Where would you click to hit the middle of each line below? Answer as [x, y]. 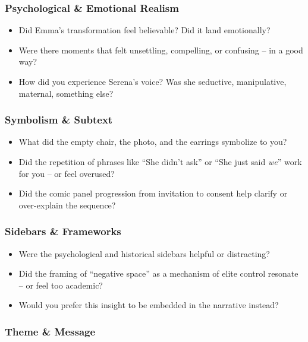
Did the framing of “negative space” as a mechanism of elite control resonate [158, 273]
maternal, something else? [66, 93]
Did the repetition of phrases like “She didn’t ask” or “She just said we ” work [160, 161]
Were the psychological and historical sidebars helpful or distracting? [144, 253]
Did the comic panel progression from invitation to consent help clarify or [153, 193]
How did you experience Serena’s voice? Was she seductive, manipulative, [153, 81]
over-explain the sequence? [67, 205]
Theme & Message [50, 331]
